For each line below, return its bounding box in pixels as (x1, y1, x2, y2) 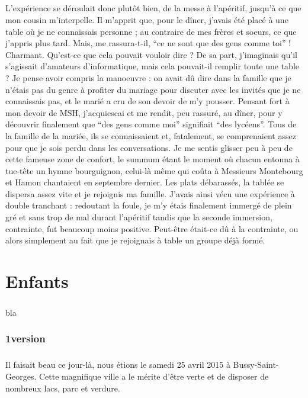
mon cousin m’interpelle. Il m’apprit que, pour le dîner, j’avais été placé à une (5, 13, 288, 25)
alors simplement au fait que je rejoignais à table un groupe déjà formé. (5, 234, 265, 246)
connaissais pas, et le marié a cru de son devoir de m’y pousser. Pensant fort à (5, 95, 290, 107)
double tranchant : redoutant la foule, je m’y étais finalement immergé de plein (5, 199, 292, 211)
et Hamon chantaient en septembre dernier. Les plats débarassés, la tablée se (5, 176, 284, 188)
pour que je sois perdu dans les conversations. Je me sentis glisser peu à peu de (5, 141, 293, 153)
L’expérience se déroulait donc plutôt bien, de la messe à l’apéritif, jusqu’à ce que (5, 2, 301, 14)
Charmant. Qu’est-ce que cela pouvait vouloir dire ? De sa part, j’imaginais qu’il (5, 48, 297, 60)
